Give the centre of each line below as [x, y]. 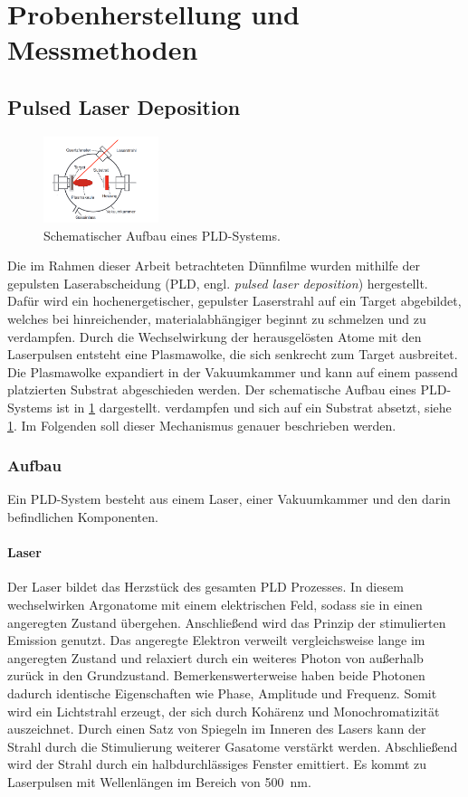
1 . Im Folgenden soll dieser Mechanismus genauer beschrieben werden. [202, 425]
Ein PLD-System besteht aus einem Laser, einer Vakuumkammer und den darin [229, 499]
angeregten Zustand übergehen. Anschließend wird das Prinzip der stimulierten [227, 622]
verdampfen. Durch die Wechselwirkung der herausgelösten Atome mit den [215, 336]
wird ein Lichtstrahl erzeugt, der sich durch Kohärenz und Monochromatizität [224, 711]
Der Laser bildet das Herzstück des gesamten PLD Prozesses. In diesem [205, 587]
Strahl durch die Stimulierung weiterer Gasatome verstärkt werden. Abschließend [233, 746]
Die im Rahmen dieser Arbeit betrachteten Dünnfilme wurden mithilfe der [214, 266]
